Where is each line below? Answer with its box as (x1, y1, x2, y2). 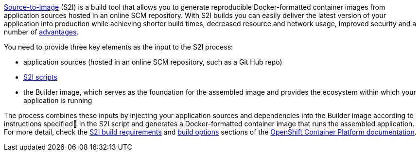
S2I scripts (23, 73, 57, 81)
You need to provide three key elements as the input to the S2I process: (4, 43, 233, 51)
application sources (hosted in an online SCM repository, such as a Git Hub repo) (23, 58, 282, 66)
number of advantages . (4, 28, 79, 36)
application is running (23, 96, 92, 104)
